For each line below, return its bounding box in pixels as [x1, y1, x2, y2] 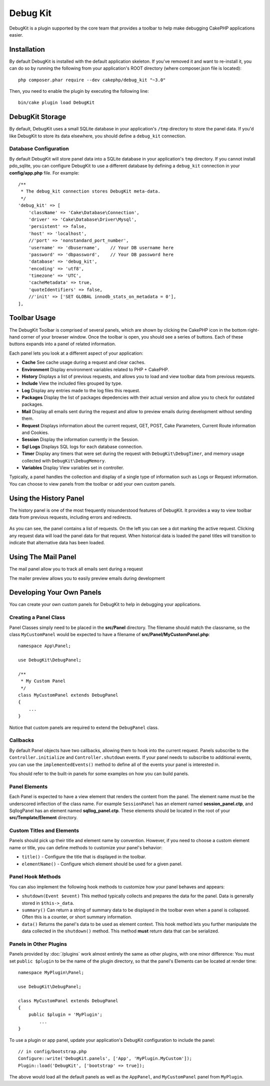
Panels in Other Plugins [9, 941, 67, 948]
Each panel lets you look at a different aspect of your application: [9, 350, 143, 356]
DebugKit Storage [9, 113, 66, 121]
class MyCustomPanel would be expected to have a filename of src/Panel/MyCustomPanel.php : [9, 631, 210, 637]
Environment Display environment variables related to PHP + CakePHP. [21, 366, 169, 372]
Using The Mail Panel [9, 553, 76, 561]
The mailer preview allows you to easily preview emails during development [9, 575, 165, 581]
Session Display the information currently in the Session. [21, 436, 139, 442]
